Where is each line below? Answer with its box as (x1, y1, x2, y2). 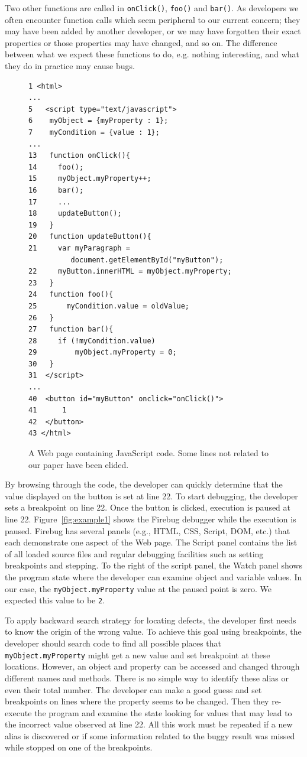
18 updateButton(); (28, 209, 122, 218)
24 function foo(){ (28, 290, 114, 299)
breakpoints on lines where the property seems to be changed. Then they (5, 695, 269, 707)
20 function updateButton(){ (28, 232, 151, 241)
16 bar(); (28, 186, 84, 194)
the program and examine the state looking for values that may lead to (34, 706, 292, 719)
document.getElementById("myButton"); (70, 255, 224, 264)
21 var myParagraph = (28, 243, 130, 252)
